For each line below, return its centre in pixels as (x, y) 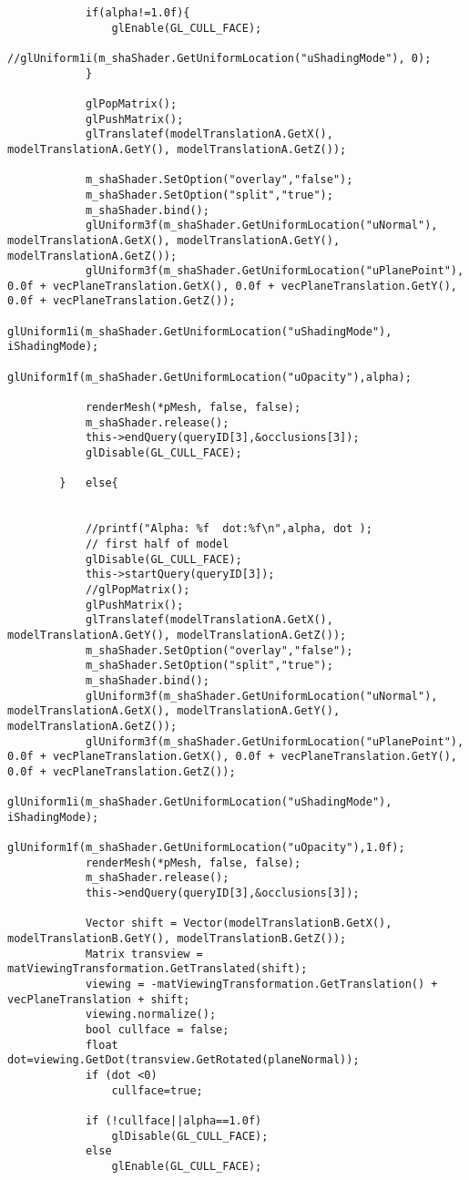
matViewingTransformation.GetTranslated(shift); (158, 969)
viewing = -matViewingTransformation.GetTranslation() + (261, 984)
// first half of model (157, 544)
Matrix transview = (144, 954)
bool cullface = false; (157, 1029)
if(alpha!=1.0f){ (138, 13)
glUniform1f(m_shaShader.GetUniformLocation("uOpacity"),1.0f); (206, 848)
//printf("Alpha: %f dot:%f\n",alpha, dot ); (229, 529)
